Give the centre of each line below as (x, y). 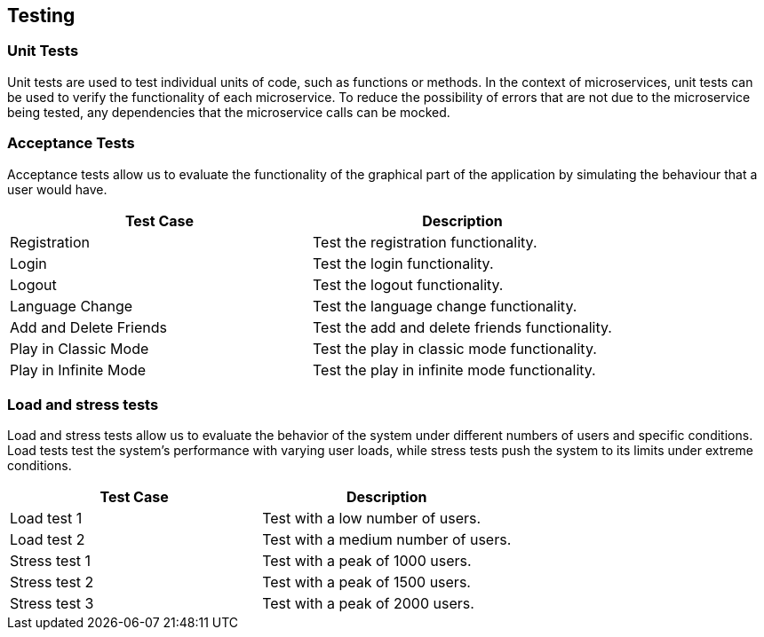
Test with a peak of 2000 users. (368, 604)
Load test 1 (46, 519)
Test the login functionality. (403, 263)
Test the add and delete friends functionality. (462, 327)
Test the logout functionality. (408, 284)
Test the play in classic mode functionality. (454, 348)
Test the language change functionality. (445, 306)
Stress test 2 (52, 582)
